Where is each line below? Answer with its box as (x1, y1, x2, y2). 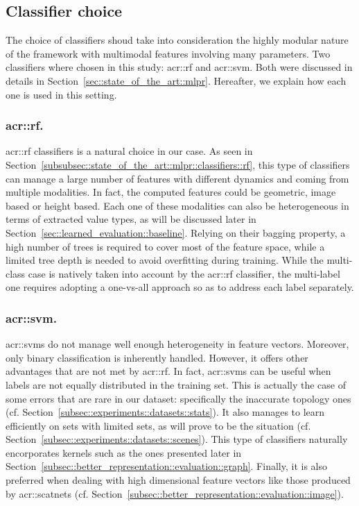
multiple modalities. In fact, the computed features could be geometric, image (6, 185, 336, 199)
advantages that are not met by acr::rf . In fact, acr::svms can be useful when (6, 364, 331, 378)
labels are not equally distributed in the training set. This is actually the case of (6, 377, 346, 391)
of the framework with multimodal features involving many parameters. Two (6, 46, 331, 60)
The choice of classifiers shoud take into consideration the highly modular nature (6, 33, 349, 47)
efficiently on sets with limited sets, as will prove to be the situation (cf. (6, 418, 311, 432)
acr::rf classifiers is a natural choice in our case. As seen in (6, 144, 253, 158)
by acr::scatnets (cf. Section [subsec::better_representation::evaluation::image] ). (6, 486, 344, 500)
